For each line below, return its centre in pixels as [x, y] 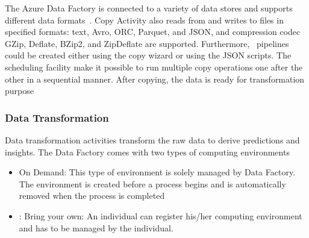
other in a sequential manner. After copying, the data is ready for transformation [155, 79]
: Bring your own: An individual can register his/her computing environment [161, 215]
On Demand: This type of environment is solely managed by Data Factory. [157, 172]
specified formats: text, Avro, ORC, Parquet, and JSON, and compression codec [153, 32]
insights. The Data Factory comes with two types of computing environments [147, 152]
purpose [19, 91]
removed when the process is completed [92, 196]
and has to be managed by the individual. [96, 227]
